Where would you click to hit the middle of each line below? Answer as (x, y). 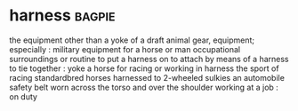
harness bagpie (62, 16)
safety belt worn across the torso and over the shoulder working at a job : (144, 87)
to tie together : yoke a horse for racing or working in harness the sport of (144, 68)
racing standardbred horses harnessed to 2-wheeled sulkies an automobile (147, 77)
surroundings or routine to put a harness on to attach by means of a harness (149, 59)
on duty (24, 96)
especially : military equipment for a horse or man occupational (125, 49)
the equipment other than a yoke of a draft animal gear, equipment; (132, 40)
